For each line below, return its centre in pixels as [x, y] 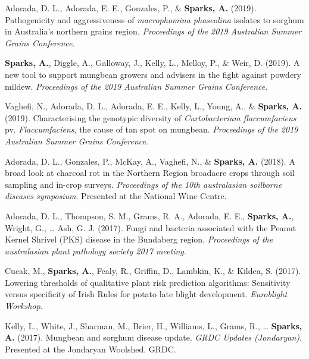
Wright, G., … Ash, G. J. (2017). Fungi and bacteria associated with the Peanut [151, 227]
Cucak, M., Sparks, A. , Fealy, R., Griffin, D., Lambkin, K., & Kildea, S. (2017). [153, 271]
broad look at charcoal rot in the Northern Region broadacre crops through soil [150, 173]
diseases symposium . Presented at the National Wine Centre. [116, 196]
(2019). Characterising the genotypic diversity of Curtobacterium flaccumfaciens [151, 117]
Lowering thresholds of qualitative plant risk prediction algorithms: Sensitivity [148, 282]
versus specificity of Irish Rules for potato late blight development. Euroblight [146, 294]
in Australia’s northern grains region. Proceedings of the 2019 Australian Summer [153, 31]
